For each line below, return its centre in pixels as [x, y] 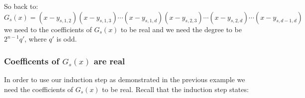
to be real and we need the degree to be [181, 29]
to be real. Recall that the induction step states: [175, 89]
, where [36, 39]
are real [109, 61]
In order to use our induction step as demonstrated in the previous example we [125, 79]
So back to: [21, 6]
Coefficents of [32, 61]
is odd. [67, 39]
